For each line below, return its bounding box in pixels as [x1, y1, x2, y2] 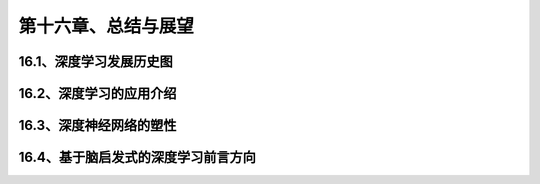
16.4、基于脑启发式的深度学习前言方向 [18, 149, 257, 166]
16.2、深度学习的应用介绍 [18, 85, 177, 102]
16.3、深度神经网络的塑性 [18, 117, 177, 134]
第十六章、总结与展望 [18, 15, 195, 37]
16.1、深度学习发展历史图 [18, 53, 174, 70]
